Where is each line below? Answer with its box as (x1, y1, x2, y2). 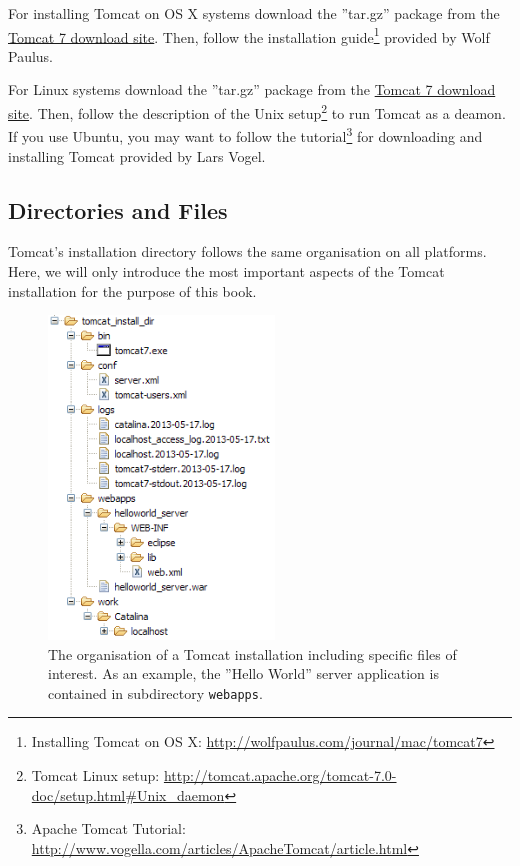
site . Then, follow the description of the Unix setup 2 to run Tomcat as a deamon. (8, 100, 506, 123)
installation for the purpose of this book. (8, 280, 257, 301)
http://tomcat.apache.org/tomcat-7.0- (163, 765, 397, 786)
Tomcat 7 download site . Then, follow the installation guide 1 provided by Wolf (8, 23, 490, 47)
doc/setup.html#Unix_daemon (31, 784, 225, 805)
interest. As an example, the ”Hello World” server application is (48, 663, 439, 684)
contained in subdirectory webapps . (48, 682, 263, 703)
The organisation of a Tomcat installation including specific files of (48, 643, 457, 664)
